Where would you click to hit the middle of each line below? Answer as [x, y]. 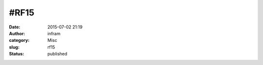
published [57, 54]
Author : [17, 33]
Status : [17, 54]
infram [54, 33]
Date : [15, 27]
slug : [14, 47]
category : [19, 40]
